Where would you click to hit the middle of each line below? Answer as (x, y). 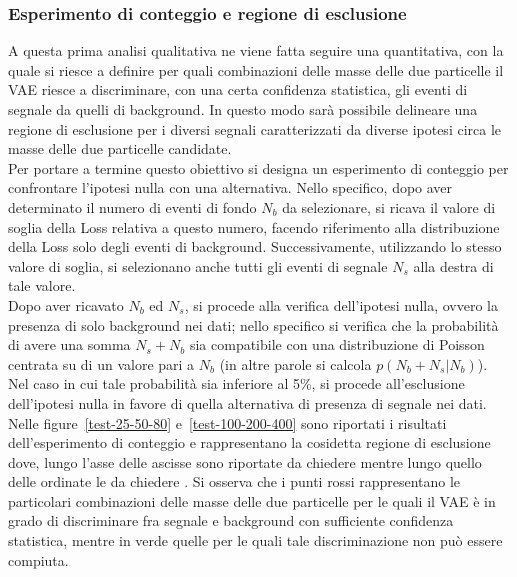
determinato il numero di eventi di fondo (132, 206)
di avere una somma (69, 344)
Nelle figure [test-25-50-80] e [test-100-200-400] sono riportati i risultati (227, 422)
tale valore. (42, 285)
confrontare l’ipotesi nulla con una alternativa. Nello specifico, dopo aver (230, 187)
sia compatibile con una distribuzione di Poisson (337, 344)
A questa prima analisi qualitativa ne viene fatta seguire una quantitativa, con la (256, 50)
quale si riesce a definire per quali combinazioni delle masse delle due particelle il (256, 69)
